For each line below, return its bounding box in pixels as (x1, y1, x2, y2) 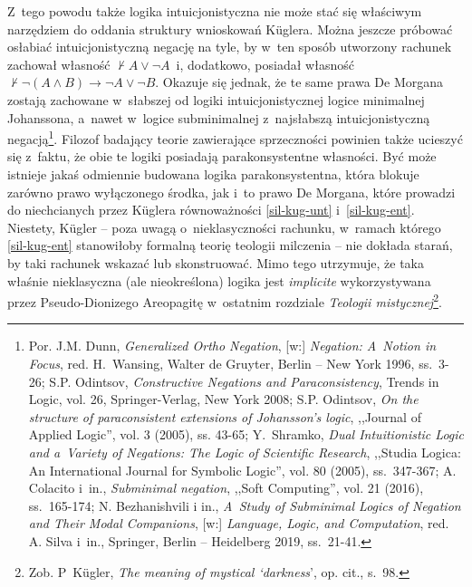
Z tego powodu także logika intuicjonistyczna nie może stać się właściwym (7, 2, 422, 20)
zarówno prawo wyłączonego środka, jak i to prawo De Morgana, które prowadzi (7, 182, 456, 201)
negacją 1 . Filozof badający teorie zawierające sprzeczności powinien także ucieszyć (7, 127, 463, 148)
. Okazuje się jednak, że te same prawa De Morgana (155, 72, 444, 91)
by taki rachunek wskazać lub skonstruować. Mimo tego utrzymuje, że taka (7, 253, 424, 272)
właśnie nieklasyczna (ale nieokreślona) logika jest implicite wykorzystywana (7, 271, 431, 290)
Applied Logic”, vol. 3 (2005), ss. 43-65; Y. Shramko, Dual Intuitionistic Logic (28, 425, 465, 444)
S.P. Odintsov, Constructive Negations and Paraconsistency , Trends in (49, 371, 439, 390)
